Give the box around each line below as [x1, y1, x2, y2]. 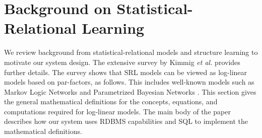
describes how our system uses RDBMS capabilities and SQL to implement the [4, 116, 248, 126]
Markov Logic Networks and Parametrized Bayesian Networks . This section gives [4, 86, 256, 97]
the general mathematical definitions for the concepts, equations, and [4, 96, 218, 107]
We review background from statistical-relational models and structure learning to [4, 47, 258, 57]
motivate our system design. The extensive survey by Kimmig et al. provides [4, 56, 240, 67]
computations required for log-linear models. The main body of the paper [4, 106, 231, 116]
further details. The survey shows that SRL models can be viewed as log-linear [4, 66, 247, 77]
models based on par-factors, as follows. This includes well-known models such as [4, 77, 254, 87]
